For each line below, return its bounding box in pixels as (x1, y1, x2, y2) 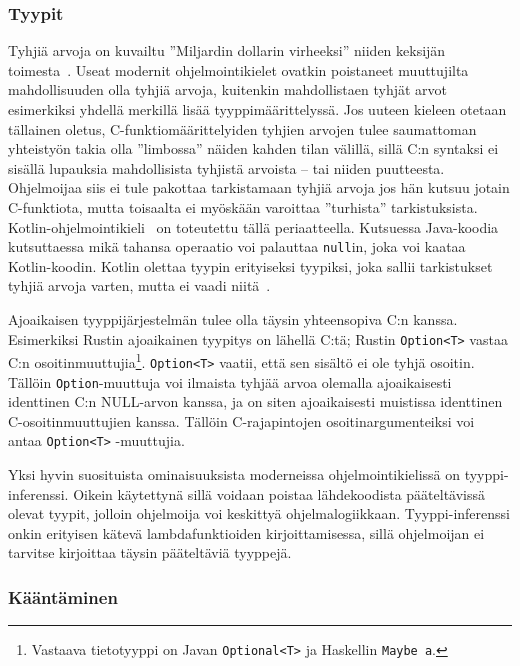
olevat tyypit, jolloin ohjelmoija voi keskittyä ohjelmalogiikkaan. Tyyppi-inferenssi (8, 503, 510, 524)
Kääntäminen (8, 584, 118, 609)
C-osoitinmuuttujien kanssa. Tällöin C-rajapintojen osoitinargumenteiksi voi (8, 410, 475, 431)
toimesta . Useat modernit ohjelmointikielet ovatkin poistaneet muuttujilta (8, 59, 469, 80)
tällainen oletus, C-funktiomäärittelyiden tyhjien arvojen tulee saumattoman (8, 118, 477, 139)
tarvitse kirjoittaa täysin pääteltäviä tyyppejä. (8, 542, 292, 563)
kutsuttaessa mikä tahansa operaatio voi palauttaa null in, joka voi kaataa (8, 236, 466, 257)
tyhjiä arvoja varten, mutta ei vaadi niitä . (8, 275, 271, 296)
